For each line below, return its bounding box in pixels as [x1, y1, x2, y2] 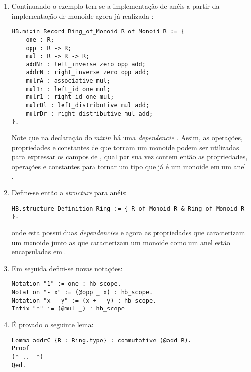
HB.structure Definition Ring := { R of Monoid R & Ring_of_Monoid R [11, 205, 245, 212]
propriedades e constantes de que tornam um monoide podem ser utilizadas [11, 142, 239, 152]
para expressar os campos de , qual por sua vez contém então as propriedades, [11, 152, 248, 162]
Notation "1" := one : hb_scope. [11, 280, 121, 288]
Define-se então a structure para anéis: [11, 187, 127, 198]
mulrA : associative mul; [26, 77, 111, 85]
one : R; [26, 36, 54, 43]
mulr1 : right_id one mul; [26, 93, 114, 101]
